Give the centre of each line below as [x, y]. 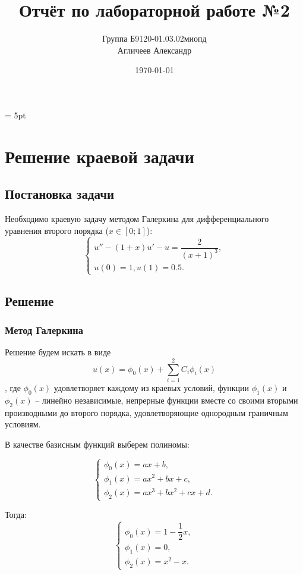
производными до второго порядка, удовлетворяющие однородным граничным [146, 412]
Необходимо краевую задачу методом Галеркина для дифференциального [137, 219]
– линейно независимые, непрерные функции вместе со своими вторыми [167, 400]
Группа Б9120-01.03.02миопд [154, 38]
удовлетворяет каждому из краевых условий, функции [151, 387]
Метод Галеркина [44, 329]
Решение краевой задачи [100, 156]
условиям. [23, 424]
